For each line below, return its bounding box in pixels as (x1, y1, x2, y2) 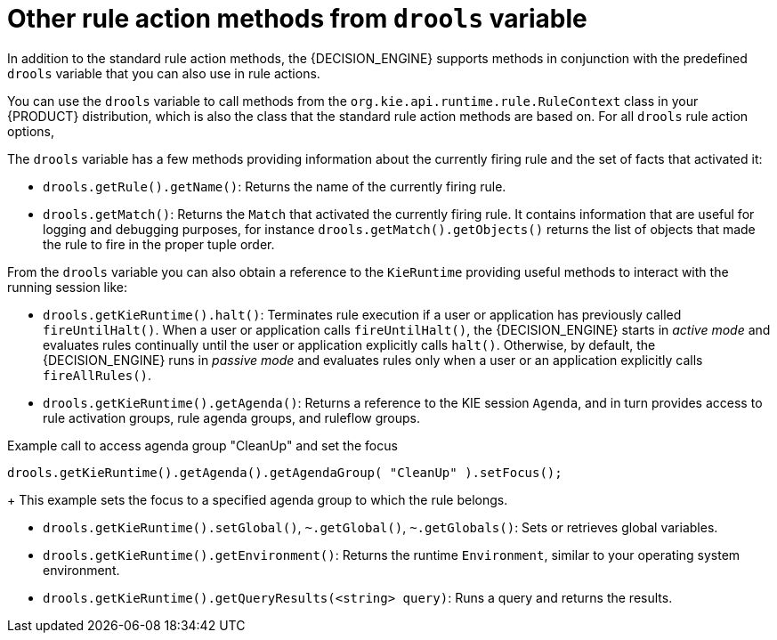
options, (7, 123, 55, 139)
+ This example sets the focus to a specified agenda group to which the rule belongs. (7, 491, 508, 507)
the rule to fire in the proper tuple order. (43, 236, 275, 252)
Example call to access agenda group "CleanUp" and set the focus (7, 437, 398, 453)
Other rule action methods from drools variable (7, 4, 587, 34)
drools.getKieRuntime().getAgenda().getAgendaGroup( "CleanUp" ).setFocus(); (7, 465, 563, 480)
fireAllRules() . (43, 367, 152, 383)
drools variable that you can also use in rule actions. (7, 65, 320, 81)
